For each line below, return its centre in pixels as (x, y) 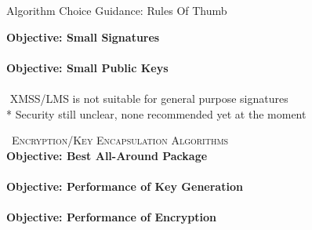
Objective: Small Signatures (83, 37)
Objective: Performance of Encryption (111, 217)
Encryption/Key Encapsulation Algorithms (120, 140)
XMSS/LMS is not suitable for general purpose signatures (149, 98)
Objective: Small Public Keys (87, 67)
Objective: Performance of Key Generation (125, 186)
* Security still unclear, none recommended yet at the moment (156, 113)
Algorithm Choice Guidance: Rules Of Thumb (117, 10)
